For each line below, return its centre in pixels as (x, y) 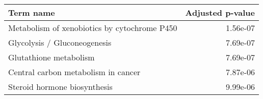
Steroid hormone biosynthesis (60, 87)
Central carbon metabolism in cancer (74, 72)
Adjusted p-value (220, 12)
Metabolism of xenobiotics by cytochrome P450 (93, 28)
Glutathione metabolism (51, 57)
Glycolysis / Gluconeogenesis (60, 42)
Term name (32, 12)
